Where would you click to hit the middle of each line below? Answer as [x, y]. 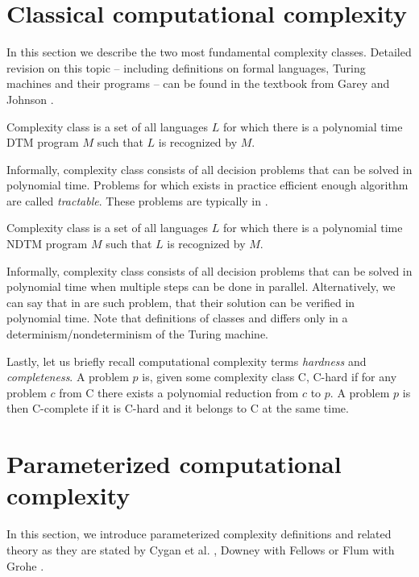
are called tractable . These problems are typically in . [137, 200]
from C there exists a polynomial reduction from [179, 392]
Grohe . [25, 565]
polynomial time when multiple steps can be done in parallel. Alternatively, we [201, 286]
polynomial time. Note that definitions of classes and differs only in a [177, 318]
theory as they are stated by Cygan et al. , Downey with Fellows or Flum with [201, 549]
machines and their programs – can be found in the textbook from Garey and [198, 83]
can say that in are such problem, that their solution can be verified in [181, 302]
